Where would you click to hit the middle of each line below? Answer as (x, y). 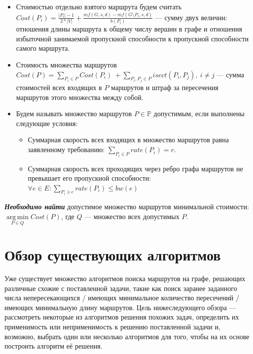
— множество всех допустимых (132, 216)
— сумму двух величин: (191, 17)
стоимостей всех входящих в (59, 87)
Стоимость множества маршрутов (66, 65)
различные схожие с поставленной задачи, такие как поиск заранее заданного (121, 288)
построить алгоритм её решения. (54, 346)
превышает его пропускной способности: (90, 178)
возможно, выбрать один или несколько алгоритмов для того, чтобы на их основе (127, 336)
